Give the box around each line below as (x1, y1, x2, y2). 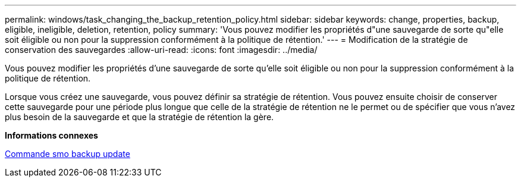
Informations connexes (5, 130, 98, 140)
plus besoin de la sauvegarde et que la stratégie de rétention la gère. (5, 112, 274, 122)
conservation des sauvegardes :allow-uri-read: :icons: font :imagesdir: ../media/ (5, 45, 318, 55)
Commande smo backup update (5, 149, 130, 159)
